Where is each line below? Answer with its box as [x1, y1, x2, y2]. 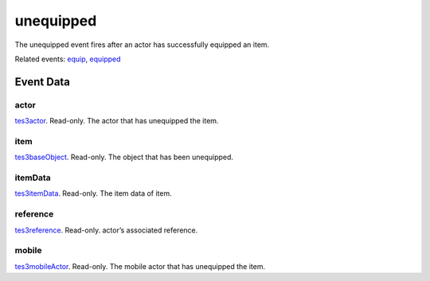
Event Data [14, 75, 71, 88]
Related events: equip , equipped [14, 54, 121, 64]
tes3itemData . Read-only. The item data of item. [14, 189, 172, 198]
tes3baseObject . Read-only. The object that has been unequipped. [14, 152, 234, 162]
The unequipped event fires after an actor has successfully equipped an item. [14, 40, 270, 49]
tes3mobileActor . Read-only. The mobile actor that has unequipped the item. [14, 261, 266, 271]
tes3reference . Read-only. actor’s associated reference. [14, 225, 198, 235]
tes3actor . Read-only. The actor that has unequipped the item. [14, 116, 219, 126]
